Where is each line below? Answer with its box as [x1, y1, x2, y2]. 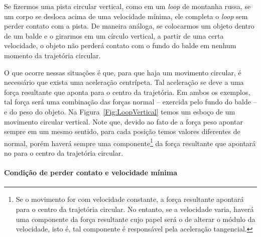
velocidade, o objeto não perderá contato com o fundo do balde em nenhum [4, 40, 236, 51]
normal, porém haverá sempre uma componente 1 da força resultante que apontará [4, 136, 256, 148]
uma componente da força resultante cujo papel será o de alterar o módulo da [16, 213, 255, 224]
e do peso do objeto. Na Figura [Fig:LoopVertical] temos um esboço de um [4, 106, 235, 116]
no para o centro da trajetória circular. [4, 147, 123, 158]
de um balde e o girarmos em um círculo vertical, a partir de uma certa [4, 30, 224, 41]
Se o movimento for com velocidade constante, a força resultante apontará [16, 194, 244, 204]
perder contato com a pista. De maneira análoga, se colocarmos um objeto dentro [4, 21, 254, 31]
